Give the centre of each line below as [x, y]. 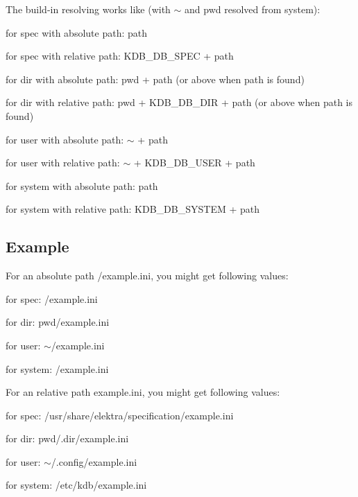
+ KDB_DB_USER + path [194, 163]
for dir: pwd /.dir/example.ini [67, 438]
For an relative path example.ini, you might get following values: [143, 392]
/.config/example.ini [94, 461]
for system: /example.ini [57, 368]
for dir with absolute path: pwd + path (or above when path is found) [155, 79]
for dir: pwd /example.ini [58, 322]
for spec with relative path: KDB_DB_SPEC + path [120, 56]
